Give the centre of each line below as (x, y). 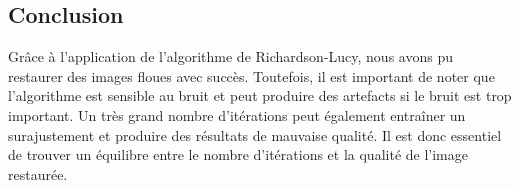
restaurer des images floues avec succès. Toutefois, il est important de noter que (251, 75)
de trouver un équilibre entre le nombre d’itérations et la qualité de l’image (238, 154)
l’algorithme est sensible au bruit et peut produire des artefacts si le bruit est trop (260, 95)
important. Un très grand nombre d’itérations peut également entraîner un (237, 114)
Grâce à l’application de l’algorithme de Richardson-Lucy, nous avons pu (230, 56)
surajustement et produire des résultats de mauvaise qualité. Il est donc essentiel (255, 134)
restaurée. (38, 173)
